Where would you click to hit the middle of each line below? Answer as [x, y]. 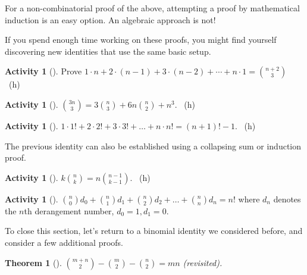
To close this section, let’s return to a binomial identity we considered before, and [154, 231]
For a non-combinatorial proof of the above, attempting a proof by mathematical [152, 8]
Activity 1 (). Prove [43, 71]
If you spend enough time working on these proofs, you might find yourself [141, 40]
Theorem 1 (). [33, 262]
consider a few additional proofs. [64, 242]
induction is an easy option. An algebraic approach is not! [110, 19]
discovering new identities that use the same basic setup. [108, 51]
